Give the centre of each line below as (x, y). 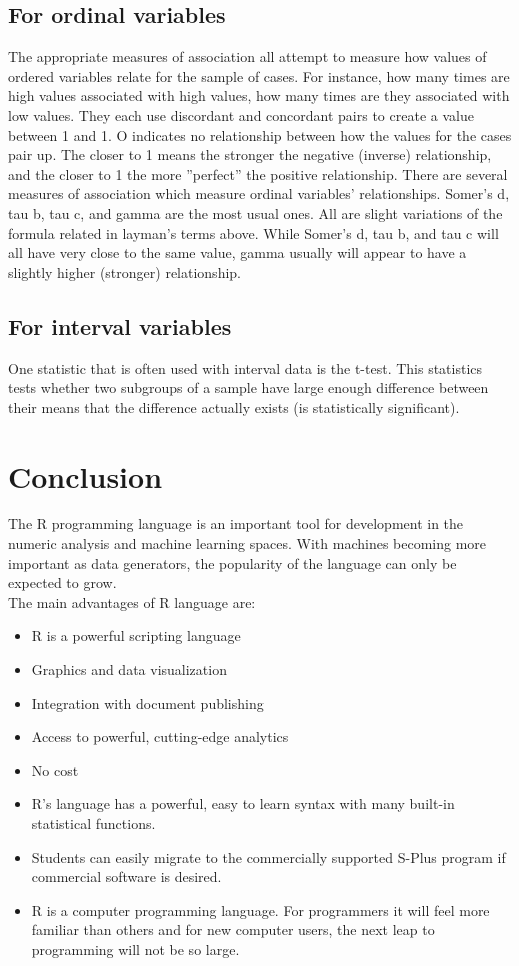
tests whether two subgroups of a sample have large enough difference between (248, 387)
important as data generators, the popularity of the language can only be (232, 562)
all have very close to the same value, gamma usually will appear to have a (237, 252)
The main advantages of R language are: (132, 601)
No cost (55, 769)
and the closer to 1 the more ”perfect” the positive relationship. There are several (258, 173)
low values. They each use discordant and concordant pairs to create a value (241, 114)
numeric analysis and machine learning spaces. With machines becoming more (247, 543)
